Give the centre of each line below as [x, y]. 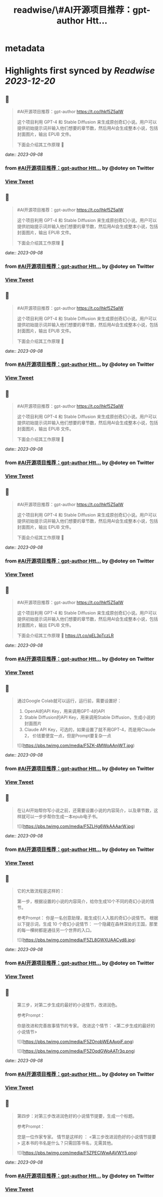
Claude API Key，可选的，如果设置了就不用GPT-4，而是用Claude [90, 730]
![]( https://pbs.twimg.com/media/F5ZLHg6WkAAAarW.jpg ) [76, 826]
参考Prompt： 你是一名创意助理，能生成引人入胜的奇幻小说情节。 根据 [88, 918]
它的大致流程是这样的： [41, 891]
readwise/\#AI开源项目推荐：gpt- [82, 10]
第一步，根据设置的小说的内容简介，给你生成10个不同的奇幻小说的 [83, 902]
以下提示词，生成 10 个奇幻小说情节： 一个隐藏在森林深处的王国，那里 [87, 924]
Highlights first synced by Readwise [80, 71]
